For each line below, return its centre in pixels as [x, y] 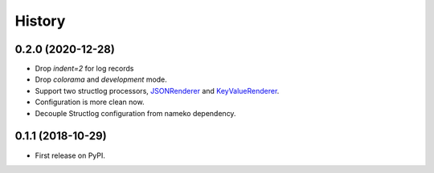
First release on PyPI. [70, 155]
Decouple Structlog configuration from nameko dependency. [135, 113]
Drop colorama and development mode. [101, 79]
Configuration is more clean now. [90, 102]
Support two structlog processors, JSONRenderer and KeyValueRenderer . [157, 91]
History [40, 21]
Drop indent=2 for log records [84, 69]
